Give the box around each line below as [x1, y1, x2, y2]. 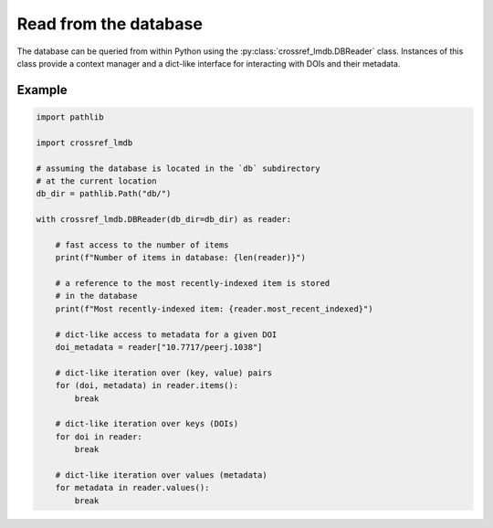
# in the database [55, 290, 138, 301]
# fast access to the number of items [55, 239, 229, 250]
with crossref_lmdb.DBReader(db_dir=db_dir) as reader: [36, 215, 292, 225]
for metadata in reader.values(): [55, 482, 210, 493]
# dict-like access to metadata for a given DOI [55, 329, 278, 340]
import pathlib [36, 111, 104, 122]
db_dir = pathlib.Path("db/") [36, 188, 172, 199]
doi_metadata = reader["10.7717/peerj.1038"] [55, 342, 263, 352]
